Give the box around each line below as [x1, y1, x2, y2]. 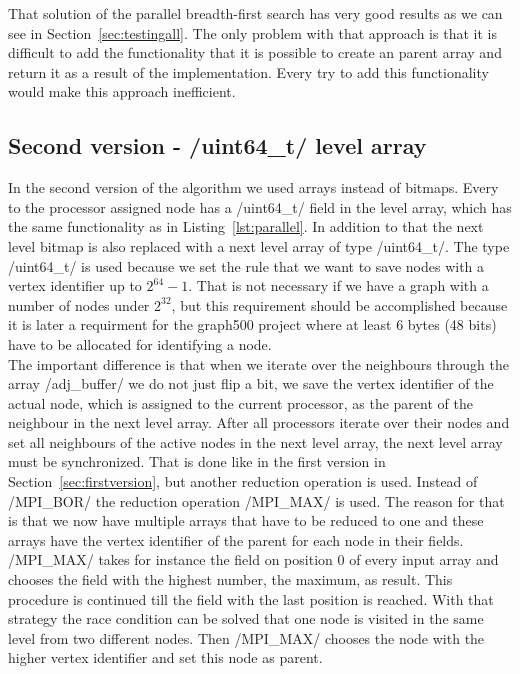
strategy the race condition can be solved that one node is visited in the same [8, 608, 484, 629]
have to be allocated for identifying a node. [8, 333, 272, 354]
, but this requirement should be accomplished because [171, 294, 508, 315]
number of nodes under [8, 294, 150, 315]
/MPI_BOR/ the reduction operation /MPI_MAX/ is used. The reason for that [8, 490, 505, 511]
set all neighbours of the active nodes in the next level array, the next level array [8, 431, 503, 452]
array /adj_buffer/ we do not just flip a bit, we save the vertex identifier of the [8, 373, 494, 394]
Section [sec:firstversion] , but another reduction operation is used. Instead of [8, 471, 478, 492]
